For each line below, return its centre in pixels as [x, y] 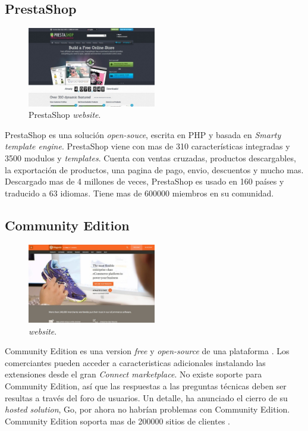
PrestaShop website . [65, 115]
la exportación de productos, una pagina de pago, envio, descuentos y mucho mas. [154, 169]
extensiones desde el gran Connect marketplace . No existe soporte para [133, 374]
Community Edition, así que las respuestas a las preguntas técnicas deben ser [146, 386]
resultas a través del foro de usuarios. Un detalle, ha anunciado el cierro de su [146, 397]
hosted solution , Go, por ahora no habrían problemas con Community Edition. [147, 409]
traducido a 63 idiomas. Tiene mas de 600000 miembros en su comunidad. [139, 193]
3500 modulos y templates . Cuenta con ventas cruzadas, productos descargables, [150, 158]
